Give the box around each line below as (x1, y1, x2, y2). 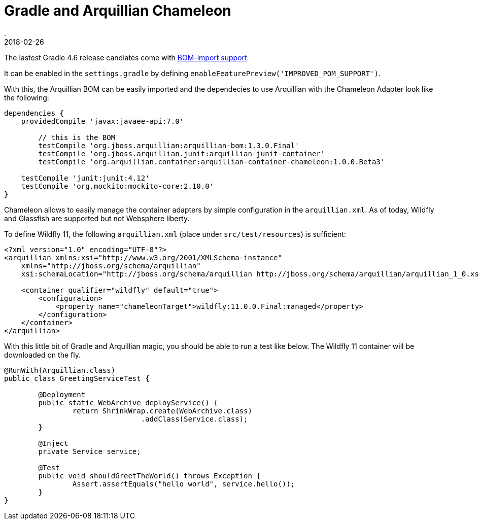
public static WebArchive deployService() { (38, 398, 218, 407)
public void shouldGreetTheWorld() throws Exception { (38, 471, 261, 480)
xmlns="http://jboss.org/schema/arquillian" (21, 261, 201, 270)
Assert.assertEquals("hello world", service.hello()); (72, 479, 295, 488)
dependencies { (4, 109, 64, 117)
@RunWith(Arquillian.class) (4, 366, 116, 374)
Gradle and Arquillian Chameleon (4, 2, 231, 19)
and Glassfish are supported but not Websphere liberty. (4, 214, 190, 223)
